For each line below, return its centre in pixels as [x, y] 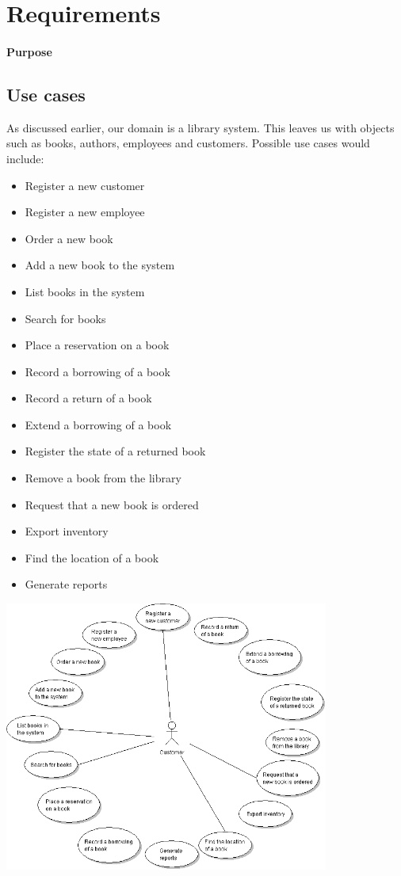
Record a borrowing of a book [97, 371]
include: [25, 158]
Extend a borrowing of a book [98, 424]
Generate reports [66, 584]
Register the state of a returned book [115, 451]
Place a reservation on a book [97, 345]
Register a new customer [85, 185]
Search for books [65, 318]
